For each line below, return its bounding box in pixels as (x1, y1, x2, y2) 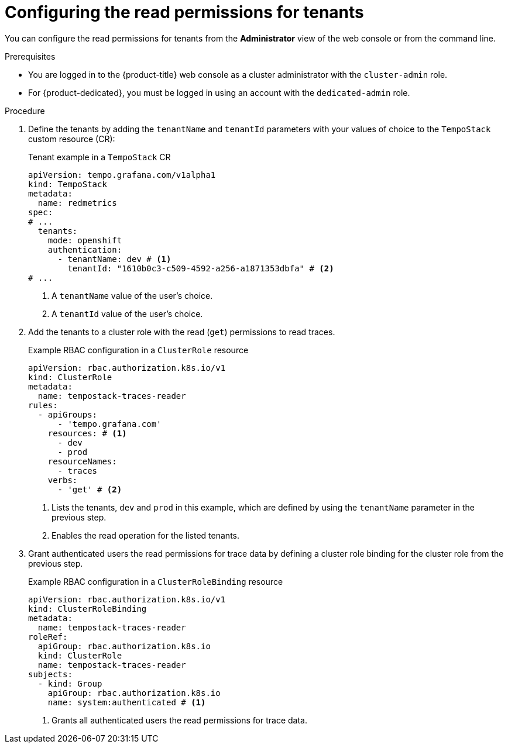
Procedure (5, 105, 45, 116)
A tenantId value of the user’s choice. (52, 308, 203, 319)
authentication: (47, 244, 122, 254)
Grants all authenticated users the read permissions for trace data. (52, 715, 308, 725)
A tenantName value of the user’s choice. (52, 290, 213, 301)
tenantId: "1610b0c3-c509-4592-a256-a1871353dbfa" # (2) (67, 263, 334, 273)
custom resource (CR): (28, 133, 115, 144)
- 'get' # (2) (57, 484, 122, 494)
